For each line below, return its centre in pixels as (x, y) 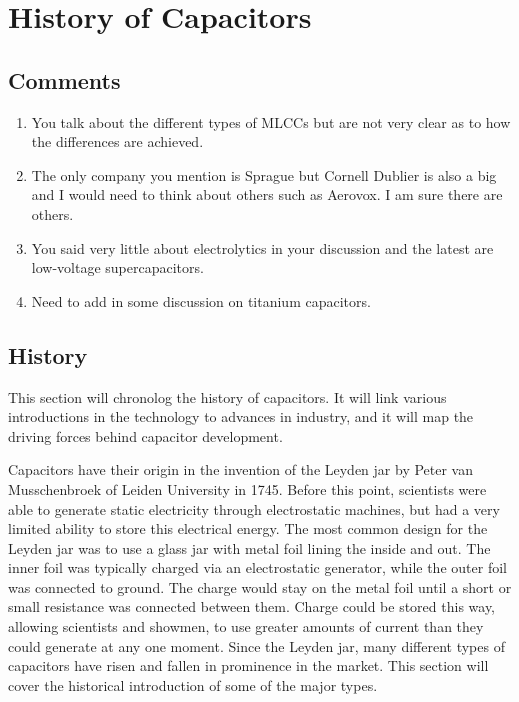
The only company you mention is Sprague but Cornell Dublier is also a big (264, 174)
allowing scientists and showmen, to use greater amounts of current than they (246, 626)
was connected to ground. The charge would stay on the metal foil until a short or (260, 586)
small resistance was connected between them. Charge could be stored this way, (252, 606)
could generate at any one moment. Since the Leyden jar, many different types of (256, 645)
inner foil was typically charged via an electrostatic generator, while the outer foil (257, 567)
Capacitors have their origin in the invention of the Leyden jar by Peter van (241, 469)
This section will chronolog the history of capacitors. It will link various (227, 396)
